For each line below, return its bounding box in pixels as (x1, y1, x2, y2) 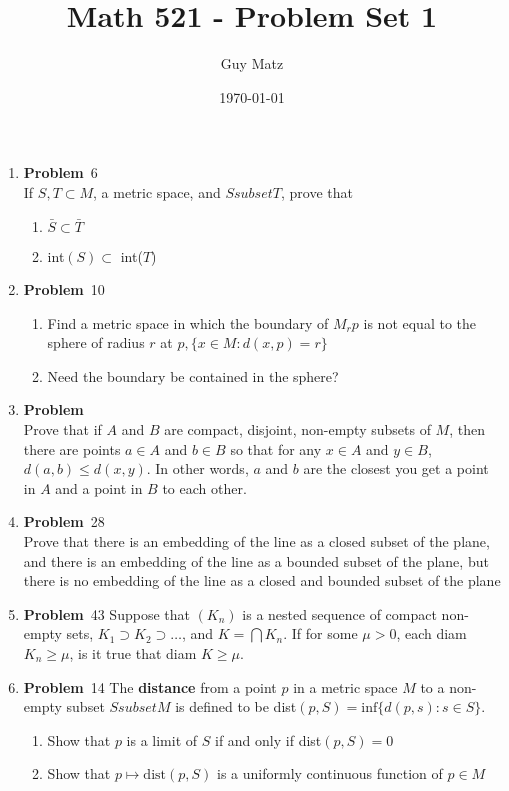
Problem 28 (23, 511, 105, 532)
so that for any (230, 438, 322, 459)
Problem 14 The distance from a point (23, 676, 277, 697)
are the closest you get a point (303, 458, 489, 479)
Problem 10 (23, 279, 105, 300)
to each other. (162, 477, 247, 498)
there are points (23, 438, 121, 459)
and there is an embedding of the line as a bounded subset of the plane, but (23, 550, 489, 571)
